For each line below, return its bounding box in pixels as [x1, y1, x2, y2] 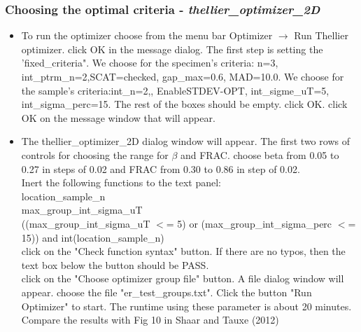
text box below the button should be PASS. [21, 257, 209, 272]
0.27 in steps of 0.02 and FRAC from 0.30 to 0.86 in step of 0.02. [21, 161, 300, 176]
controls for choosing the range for [21, 147, 169, 162]
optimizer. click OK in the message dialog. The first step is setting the [21, 41, 323, 56]
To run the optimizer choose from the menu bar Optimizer [21, 28, 273, 43]
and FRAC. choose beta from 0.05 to [180, 147, 339, 162]
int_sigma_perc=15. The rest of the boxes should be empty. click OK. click [21, 97, 348, 111]
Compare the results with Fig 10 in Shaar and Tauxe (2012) [21, 312, 279, 327]
